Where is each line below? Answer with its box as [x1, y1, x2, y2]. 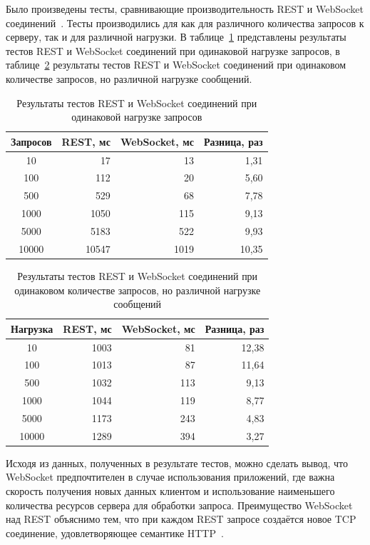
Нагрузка [11, 321, 53, 336]
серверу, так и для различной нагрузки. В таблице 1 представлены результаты [6, 29, 346, 44]
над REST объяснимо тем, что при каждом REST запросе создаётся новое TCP [6, 511, 356, 526]
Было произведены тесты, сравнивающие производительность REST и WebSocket [6, 1, 364, 16]
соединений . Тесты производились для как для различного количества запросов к [6, 15, 364, 30]
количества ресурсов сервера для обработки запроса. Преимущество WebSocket [6, 497, 353, 512]
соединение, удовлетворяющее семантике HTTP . [6, 525, 224, 540]
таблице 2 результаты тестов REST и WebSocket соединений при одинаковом [6, 57, 346, 72]
